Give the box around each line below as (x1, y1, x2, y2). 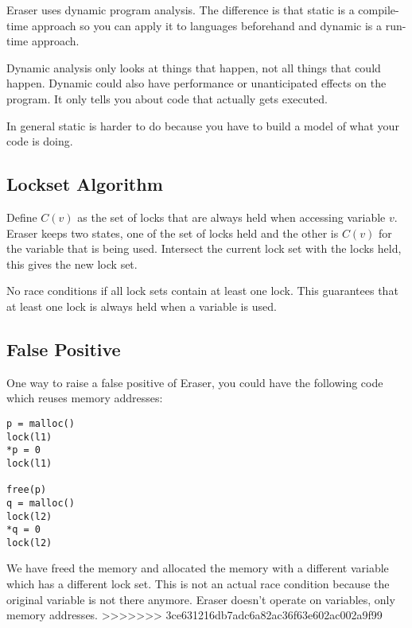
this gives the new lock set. (6, 255, 138, 272)
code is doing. (6, 133, 73, 149)
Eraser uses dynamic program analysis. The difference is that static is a (6, 2, 355, 17)
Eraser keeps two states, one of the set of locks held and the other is (6, 224, 339, 241)
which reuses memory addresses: (6, 390, 163, 406)
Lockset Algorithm (6, 172, 163, 196)
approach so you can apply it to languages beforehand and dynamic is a (31, 17, 383, 33)
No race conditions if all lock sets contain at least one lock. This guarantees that (6, 282, 398, 299)
